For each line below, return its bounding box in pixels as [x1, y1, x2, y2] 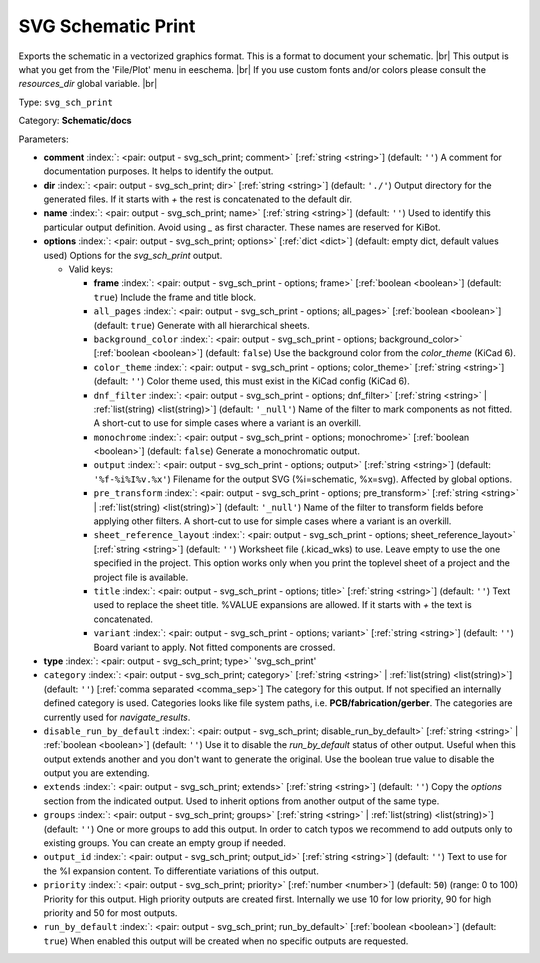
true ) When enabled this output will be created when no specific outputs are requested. [43, 935, 409, 947]
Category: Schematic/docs [18, 115, 132, 127]
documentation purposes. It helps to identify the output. [43, 165, 274, 177]
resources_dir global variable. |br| [18, 78, 158, 90]
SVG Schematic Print [18, 15, 196, 37]
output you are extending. [43, 767, 150, 779]
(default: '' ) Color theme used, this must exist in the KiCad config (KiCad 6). [93, 375, 410, 387]
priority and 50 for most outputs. [43, 906, 178, 919]
